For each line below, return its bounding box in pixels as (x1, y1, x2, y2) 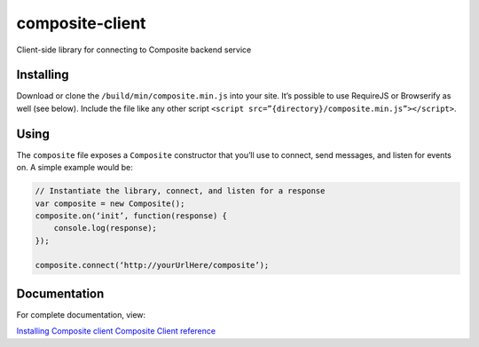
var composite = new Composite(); (35, 198, 185, 209)
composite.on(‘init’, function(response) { (35, 210, 228, 221)
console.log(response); (53, 223, 157, 233)
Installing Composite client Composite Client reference (16, 326, 216, 336)
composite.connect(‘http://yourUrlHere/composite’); (35, 260, 270, 271)
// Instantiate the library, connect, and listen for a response (35, 186, 326, 196)
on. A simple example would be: (16, 162, 133, 173)
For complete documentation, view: (16, 309, 146, 319)
